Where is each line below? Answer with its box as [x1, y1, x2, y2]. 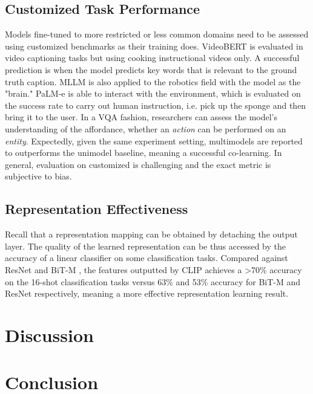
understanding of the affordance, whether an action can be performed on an [5, 122, 286, 135]
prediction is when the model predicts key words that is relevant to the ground [5, 63, 297, 76]
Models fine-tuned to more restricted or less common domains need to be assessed [5, 28, 309, 40]
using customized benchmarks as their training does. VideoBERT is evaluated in [5, 39, 303, 52]
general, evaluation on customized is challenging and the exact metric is [5, 158, 271, 170]
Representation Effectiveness [5, 199, 188, 218]
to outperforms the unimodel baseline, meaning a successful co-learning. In [5, 146, 282, 159]
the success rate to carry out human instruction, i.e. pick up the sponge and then [5, 98, 306, 111]
